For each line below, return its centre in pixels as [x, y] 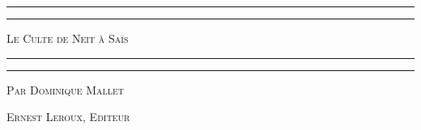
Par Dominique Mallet [66, 89]
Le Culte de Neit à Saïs [68, 38]
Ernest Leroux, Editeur [68, 117]
